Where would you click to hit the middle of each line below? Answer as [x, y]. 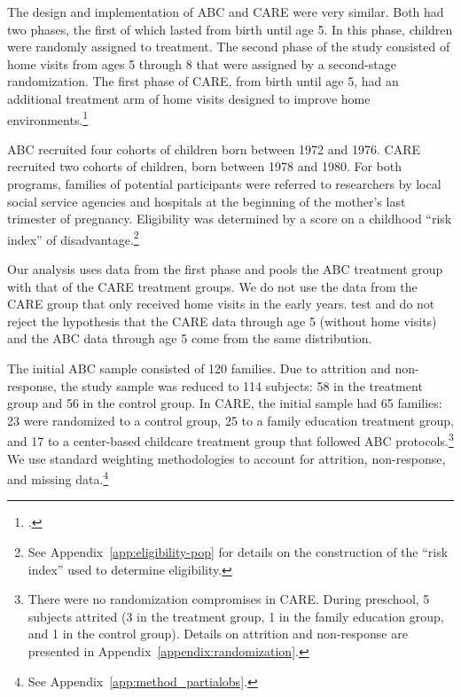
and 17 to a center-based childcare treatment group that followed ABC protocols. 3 [230, 440]
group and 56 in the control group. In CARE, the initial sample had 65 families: [225, 403]
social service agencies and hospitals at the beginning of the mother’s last [207, 201]
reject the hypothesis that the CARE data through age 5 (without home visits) [222, 321]
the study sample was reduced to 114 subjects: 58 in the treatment [242, 385]
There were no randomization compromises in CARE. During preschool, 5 [229, 599]
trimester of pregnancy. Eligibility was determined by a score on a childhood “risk [230, 219]
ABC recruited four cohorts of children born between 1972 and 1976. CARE [214, 149]
